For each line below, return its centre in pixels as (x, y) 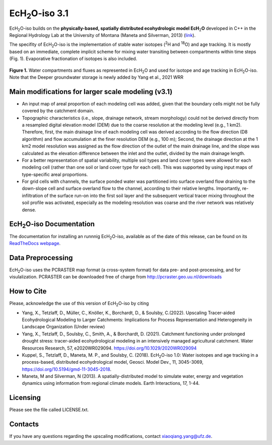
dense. (29, 210)
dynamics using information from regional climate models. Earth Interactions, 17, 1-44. (111, 383)
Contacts (24, 424)
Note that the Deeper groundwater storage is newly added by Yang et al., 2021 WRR (96, 77)
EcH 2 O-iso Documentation (52, 225)
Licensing (25, 398)
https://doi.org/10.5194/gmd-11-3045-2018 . (67, 369)
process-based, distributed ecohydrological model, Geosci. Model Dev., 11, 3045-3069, (113, 362)
